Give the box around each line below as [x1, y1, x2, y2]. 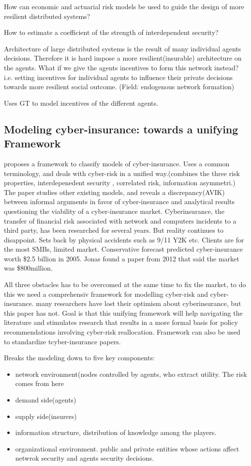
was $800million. [4, 263, 53, 273]
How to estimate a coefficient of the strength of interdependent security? [4, 27, 219, 37]
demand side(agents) [15, 395, 76, 404]
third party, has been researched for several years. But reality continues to [4, 225, 223, 235]
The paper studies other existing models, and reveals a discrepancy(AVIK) [4, 187, 225, 197]
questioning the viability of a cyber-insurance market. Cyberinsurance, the [4, 206, 224, 216]
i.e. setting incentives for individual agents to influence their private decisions [4, 72, 233, 82]
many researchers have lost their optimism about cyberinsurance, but [36, 298, 241, 308]
